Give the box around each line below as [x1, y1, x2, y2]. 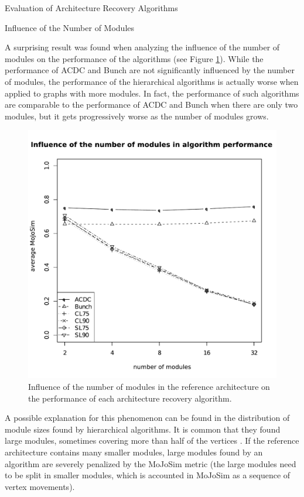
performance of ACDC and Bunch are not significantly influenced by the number [5, 64, 295, 76]
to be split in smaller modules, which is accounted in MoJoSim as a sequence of [5, 469, 291, 481]
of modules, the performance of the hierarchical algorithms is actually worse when [5, 75, 299, 87]
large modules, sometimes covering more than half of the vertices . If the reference [5, 434, 299, 447]
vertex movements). [5, 480, 75, 492]
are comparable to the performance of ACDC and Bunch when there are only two [5, 98, 298, 111]
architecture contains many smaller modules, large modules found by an [5, 445, 263, 458]
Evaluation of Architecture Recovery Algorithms [5, 2, 178, 13]
